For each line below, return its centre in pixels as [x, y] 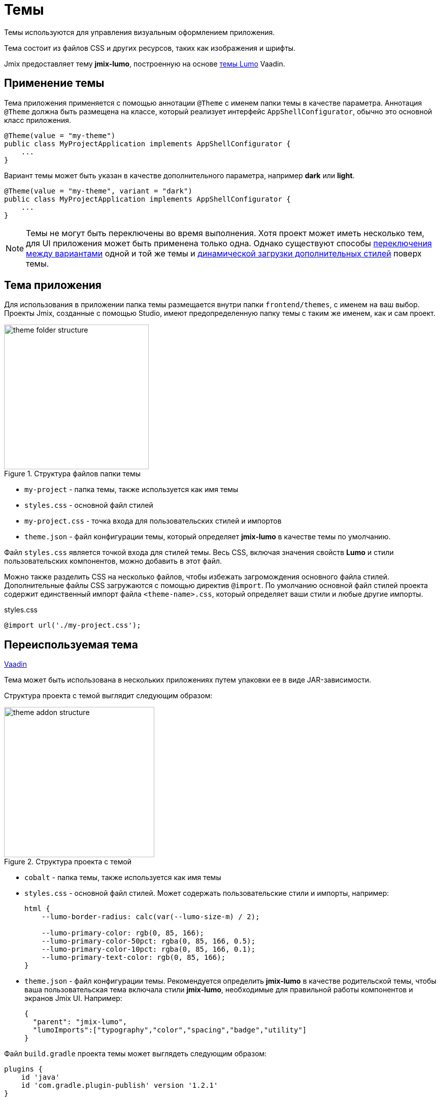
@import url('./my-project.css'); [73, 625]
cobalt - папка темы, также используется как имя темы [123, 878]
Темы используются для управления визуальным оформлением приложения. [140, 32]
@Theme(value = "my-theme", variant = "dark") [98, 191]
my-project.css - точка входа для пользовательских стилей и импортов [153, 521]
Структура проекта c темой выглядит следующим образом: [108, 696]
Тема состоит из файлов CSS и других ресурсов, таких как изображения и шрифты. [150, 48]
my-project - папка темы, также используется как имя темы [131, 490]
